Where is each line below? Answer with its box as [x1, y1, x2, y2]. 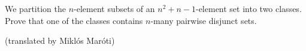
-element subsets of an [74, 2, 155, 14]
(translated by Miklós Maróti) [5, 34, 115, 47]
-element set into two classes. [195, 2, 302, 14]
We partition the [5, 2, 66, 14]
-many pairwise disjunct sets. [150, 14, 257, 26]
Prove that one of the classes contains [5, 14, 143, 26]
